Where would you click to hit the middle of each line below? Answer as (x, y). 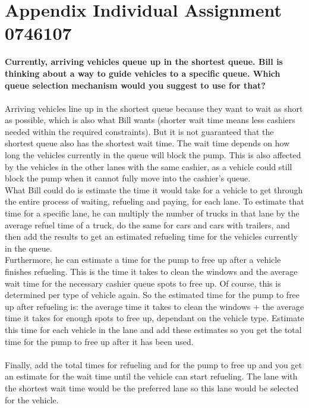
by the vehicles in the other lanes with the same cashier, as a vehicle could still (149, 166)
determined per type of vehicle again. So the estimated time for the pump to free (152, 295)
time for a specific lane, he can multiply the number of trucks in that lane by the (152, 213)
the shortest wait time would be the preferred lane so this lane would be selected (152, 387)
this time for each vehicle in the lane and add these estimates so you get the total (153, 329)
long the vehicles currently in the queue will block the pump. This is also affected (153, 155)
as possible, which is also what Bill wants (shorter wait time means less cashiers (150, 120)
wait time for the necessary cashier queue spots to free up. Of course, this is (143, 283)
